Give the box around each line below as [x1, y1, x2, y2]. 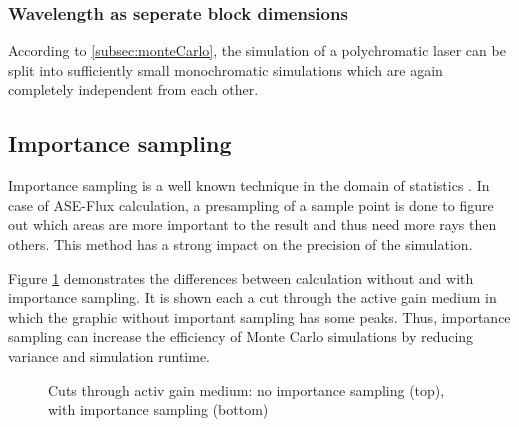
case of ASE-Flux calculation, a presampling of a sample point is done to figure [8, 194, 494, 215]
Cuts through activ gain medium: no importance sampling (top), [48, 379, 445, 400]
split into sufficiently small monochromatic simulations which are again [8, 59, 443, 80]
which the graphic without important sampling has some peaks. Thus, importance [8, 306, 511, 327]
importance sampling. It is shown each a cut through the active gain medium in [8, 287, 497, 308]
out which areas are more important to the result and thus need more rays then [8, 214, 497, 235]
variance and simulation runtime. [8, 345, 211, 366]
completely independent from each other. [8, 79, 259, 100]
